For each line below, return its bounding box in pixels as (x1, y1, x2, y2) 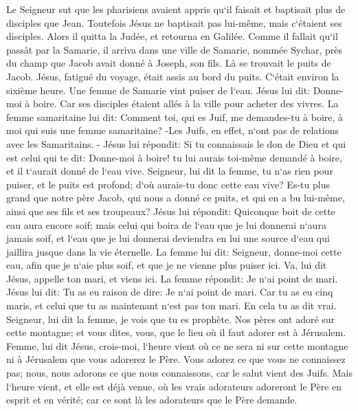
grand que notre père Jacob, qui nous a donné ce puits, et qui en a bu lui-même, (6, 190, 345, 205)
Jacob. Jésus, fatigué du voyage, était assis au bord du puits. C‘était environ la (6, 69, 339, 83)
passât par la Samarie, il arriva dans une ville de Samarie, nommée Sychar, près (6, 42, 343, 56)
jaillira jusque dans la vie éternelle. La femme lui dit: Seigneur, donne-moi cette (6, 244, 342, 258)
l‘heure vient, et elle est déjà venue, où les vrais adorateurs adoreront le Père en (6, 379, 342, 393)
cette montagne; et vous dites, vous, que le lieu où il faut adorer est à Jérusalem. (6, 325, 346, 340)
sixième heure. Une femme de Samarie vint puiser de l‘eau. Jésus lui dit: (6, 82, 310, 97)
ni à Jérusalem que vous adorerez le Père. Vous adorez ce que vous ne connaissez (6, 352, 346, 366)
